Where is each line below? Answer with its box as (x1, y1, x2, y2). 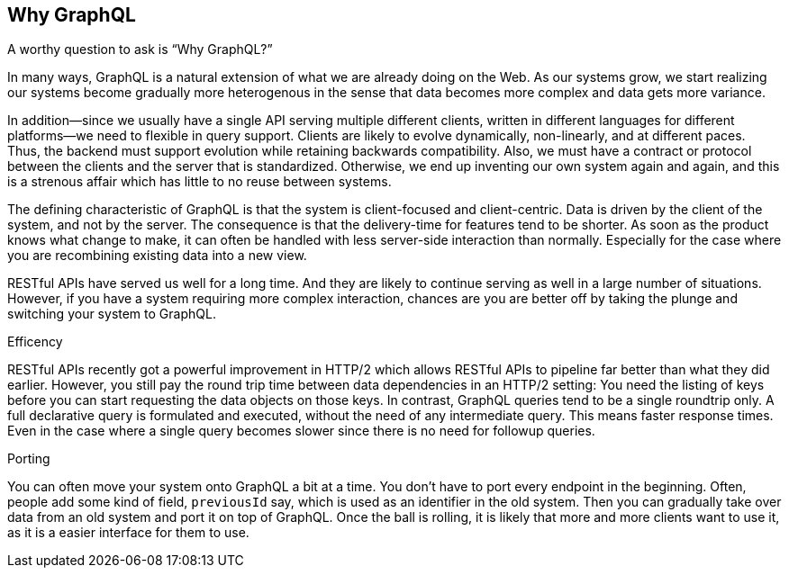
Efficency (7, 334, 63, 350)
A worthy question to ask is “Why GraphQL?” (7, 41, 273, 58)
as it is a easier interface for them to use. (7, 525, 249, 541)
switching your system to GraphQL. (7, 306, 216, 322)
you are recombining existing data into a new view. (7, 247, 307, 264)
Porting (7, 451, 50, 467)
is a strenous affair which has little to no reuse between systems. (7, 174, 392, 190)
